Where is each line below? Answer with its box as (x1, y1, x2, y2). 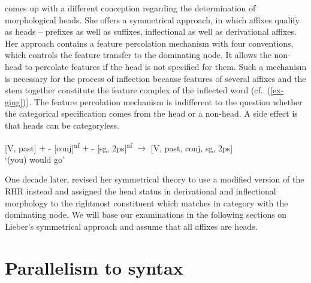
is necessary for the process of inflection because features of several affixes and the (5, 72, 306, 84)
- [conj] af (48, 139, 80, 154)
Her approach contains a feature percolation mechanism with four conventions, (5, 36, 294, 49)
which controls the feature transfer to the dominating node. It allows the (5, 48, 271, 61)
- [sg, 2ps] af (91, 139, 132, 154)
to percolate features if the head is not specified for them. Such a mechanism (25, 60, 307, 72)
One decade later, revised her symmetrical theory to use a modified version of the (5, 173, 304, 185)
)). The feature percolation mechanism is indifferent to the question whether (22, 95, 303, 108)
